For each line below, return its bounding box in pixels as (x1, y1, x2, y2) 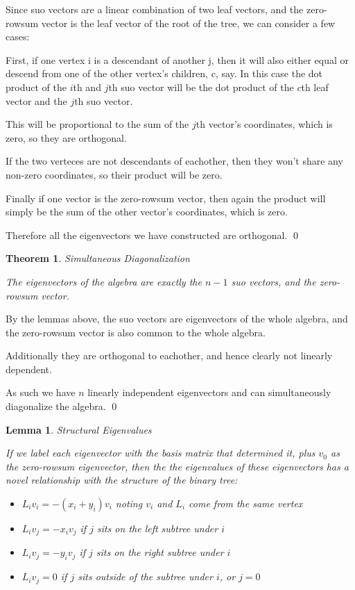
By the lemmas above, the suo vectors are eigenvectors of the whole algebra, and (6, 311, 348, 326)
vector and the (6, 93, 67, 108)
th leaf (301, 79, 329, 94)
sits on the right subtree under (96, 545, 224, 559)
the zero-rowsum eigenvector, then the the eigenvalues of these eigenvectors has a (6, 459, 349, 473)
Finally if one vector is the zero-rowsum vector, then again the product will (6, 190, 326, 205)
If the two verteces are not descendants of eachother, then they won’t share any (6, 154, 343, 168)
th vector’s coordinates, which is (196, 117, 333, 131)
